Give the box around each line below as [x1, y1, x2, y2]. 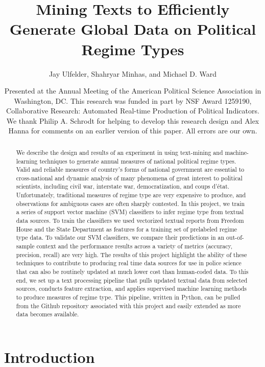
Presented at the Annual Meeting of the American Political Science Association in [4, 85, 261, 96]
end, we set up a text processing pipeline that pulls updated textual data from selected [16, 276, 248, 284]
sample [16, 242, 35, 250]
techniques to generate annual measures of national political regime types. [39, 156, 236, 165]
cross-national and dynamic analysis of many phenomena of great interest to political [16, 173, 243, 182]
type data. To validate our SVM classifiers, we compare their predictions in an [16, 233, 225, 242]
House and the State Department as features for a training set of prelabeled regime [16, 224, 237, 233]
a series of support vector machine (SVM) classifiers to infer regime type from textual [16, 208, 244, 216]
